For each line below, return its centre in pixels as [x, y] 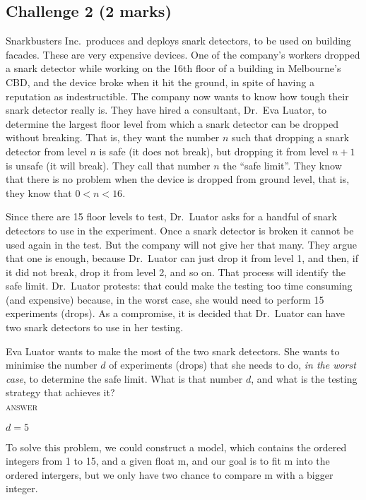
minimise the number [52, 365]
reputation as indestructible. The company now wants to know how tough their [177, 96]
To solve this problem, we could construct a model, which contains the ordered [176, 447]
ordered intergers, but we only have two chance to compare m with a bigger [170, 474]
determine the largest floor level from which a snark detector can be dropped [172, 123]
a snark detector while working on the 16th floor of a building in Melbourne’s [173, 68]
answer [22, 406]
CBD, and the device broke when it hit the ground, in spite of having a [160, 82]
